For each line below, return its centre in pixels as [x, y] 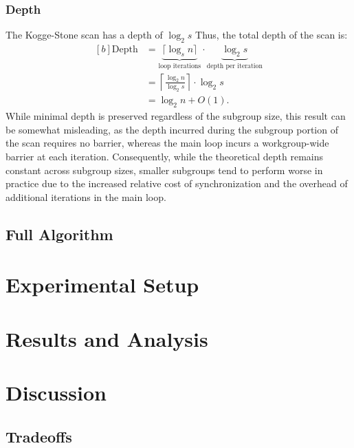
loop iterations [180, 66]
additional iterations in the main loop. [86, 196]
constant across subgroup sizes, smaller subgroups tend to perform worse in [164, 170]
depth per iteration [234, 66]
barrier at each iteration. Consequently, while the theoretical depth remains [165, 156]
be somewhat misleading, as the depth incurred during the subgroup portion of [172, 129]
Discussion [56, 393]
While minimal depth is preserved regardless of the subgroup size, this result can [176, 116]
